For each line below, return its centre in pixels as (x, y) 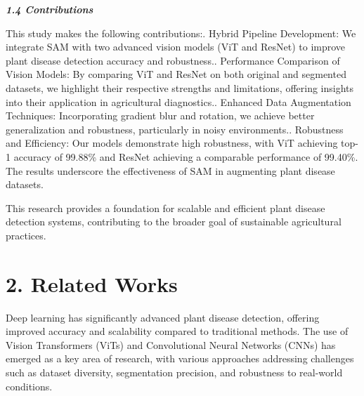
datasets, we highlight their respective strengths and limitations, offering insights (180, 87)
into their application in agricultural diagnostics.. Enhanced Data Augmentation (178, 101)
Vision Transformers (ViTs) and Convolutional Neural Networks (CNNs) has (171, 344)
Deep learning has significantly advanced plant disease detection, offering (163, 317)
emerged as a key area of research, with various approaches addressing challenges (180, 358)
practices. (26, 235)
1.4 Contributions (50, 9)
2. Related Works (92, 283)
